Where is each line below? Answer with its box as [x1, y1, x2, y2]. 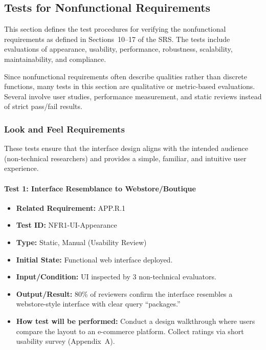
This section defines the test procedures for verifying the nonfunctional [4, 24, 226, 34]
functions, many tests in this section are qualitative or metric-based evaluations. [4, 81, 255, 92]
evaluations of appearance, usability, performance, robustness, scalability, [4, 43, 233, 54]
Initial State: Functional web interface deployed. [16, 254, 173, 265]
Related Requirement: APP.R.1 [16, 202, 126, 213]
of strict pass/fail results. [4, 101, 82, 112]
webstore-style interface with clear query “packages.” [16, 298, 181, 309]
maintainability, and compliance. [4, 53, 106, 64]
